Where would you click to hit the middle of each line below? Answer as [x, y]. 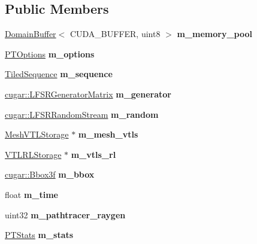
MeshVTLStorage [37, 134]
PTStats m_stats [39, 235]
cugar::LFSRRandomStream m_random [82, 114]
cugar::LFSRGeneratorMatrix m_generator [88, 94]
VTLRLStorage [33, 154]
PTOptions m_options [50, 54]
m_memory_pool [214, 34]
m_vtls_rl [93, 154]
